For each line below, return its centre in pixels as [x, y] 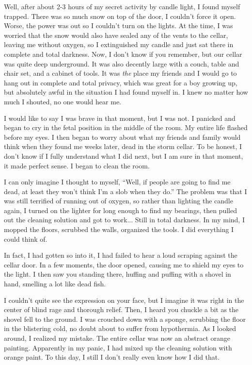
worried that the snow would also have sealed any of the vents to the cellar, [116, 35]
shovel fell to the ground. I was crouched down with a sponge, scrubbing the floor [125, 319]
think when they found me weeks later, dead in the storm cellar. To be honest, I [123, 146]
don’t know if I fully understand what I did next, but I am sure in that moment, [124, 156]
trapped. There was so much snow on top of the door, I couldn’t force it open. [120, 16]
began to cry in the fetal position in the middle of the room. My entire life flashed [126, 127]
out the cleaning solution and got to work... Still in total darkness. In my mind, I [124, 220]
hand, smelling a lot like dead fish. [55, 284]
